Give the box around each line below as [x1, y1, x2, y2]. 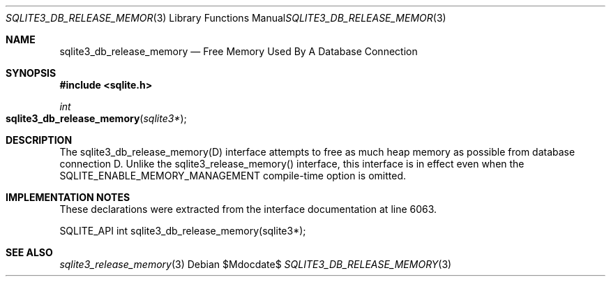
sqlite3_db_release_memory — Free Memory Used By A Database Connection [59, 45, 418, 57]
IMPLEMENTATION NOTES [6, 191, 130, 203]
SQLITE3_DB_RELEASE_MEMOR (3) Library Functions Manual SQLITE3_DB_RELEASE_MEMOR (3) [6, 12, 446, 24]
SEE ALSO [6, 246, 53, 258]
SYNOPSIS [6, 67, 56, 79]
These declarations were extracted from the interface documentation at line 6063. [59, 203, 437, 215]
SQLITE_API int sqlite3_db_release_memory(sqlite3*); [59, 225, 306, 237]
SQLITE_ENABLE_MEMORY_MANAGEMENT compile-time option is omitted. [59, 170, 407, 181]
